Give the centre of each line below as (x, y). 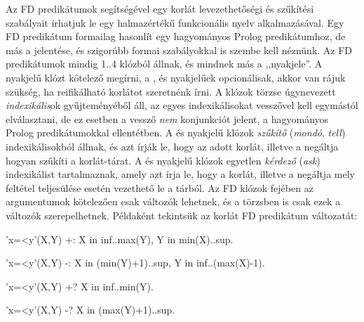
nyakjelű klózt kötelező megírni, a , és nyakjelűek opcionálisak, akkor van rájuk (176, 77)
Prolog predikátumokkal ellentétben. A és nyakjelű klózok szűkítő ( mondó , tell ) (176, 133)
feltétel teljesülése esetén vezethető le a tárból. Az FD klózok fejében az (160, 187)
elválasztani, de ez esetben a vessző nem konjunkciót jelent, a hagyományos (167, 118)
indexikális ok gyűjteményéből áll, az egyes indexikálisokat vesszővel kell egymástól (182, 105)
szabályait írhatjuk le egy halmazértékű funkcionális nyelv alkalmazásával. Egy (175, 22)
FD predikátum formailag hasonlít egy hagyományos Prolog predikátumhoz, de (176, 36)
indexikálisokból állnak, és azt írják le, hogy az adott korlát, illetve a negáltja (172, 146)
